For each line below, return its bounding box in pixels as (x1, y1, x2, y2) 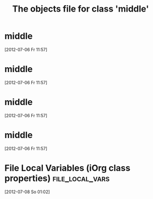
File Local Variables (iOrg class (4, 162, 131, 173)
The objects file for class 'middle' (12, 3, 149, 15)
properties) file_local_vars (4, 173, 110, 184)
